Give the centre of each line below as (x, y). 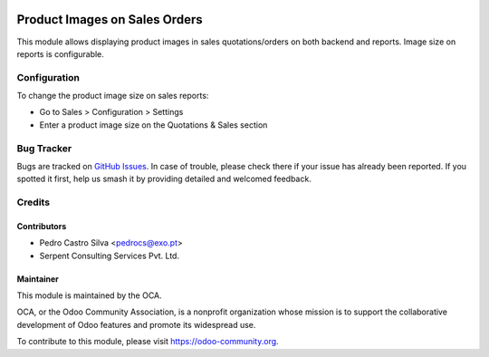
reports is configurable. (60, 53)
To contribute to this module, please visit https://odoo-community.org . (148, 342)
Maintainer (38, 279)
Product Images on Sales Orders (110, 19)
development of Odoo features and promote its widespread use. (136, 324)
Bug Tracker (44, 148)
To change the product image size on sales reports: (113, 96)
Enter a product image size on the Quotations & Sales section (153, 125)
